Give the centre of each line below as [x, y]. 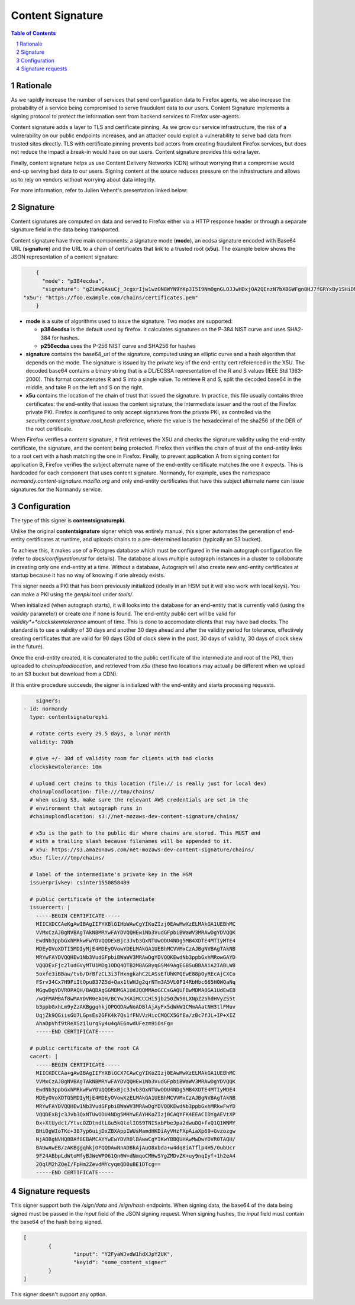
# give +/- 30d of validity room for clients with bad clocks [122, 758]
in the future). [28, 647]
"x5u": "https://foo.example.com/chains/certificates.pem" [111, 298]
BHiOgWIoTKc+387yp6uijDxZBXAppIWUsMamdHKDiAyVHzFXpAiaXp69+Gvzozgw [136, 1131]
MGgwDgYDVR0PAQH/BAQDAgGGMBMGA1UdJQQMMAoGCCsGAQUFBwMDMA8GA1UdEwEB [136, 990]
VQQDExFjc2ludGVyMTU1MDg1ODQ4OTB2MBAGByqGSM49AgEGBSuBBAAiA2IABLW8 [136, 965]
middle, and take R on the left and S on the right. [85, 387]
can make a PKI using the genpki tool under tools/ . [72, 594]
